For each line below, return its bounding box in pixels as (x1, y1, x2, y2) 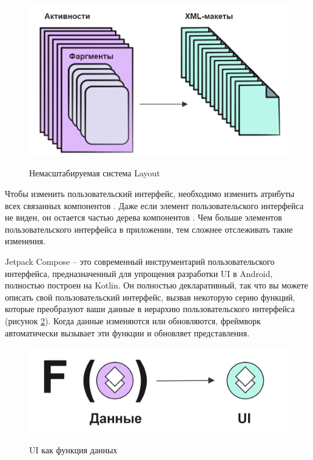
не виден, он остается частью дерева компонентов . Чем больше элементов (5, 211, 282, 224)
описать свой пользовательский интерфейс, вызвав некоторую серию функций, (5, 290, 295, 303)
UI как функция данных (29, 443, 118, 456)
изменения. (5, 235, 45, 247)
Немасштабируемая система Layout (29, 167, 160, 179)
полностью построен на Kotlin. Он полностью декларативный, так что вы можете (5, 279, 308, 292)
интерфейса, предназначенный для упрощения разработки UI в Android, (5, 267, 273, 279)
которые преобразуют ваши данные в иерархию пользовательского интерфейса (5, 302, 295, 315)
